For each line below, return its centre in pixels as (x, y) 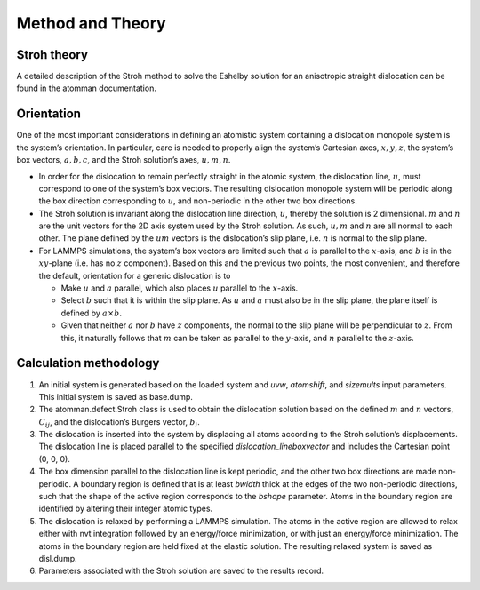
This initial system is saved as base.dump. (116, 396)
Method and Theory (91, 23)
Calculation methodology (88, 363)
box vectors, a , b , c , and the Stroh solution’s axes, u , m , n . (124, 160)
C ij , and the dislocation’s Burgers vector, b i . (119, 423)
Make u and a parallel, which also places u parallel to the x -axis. (180, 288)
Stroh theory (52, 55)
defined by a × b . (92, 313)
